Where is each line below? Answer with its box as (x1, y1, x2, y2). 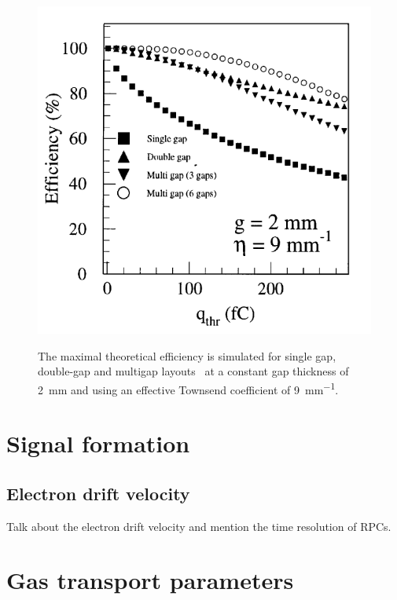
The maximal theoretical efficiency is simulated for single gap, (38, 347, 336, 364)
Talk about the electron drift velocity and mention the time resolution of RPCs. (6, 518, 391, 534)
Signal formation (6, 427, 190, 459)
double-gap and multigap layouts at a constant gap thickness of (38, 363, 349, 379)
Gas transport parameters (6, 564, 294, 596)
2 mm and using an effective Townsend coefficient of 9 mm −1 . (38, 379, 339, 397)
